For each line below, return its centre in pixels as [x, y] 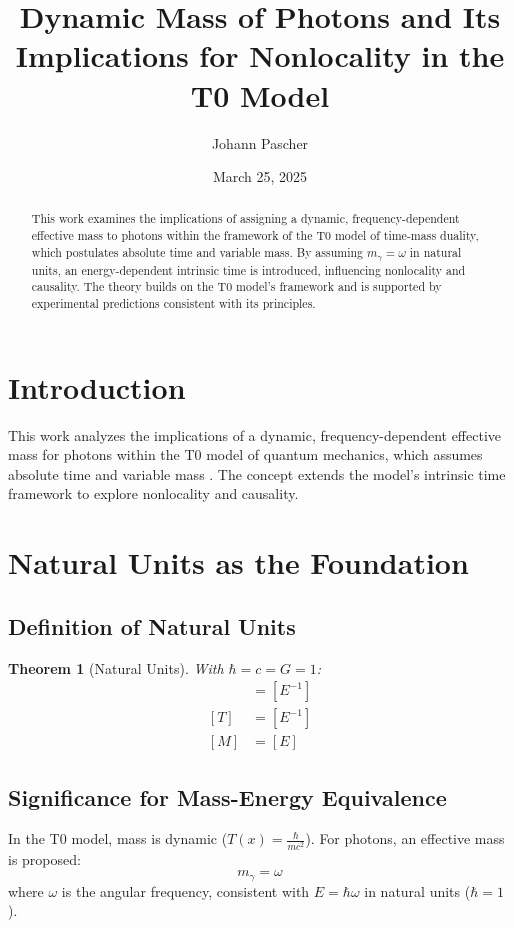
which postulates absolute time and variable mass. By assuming [197, 251]
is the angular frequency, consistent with [185, 890]
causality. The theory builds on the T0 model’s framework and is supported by [236, 286]
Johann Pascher [260, 142]
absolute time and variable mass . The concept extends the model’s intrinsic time [257, 473]
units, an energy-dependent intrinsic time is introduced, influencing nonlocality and [248, 269]
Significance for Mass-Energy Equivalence [227, 796]
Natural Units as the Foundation [238, 562]
